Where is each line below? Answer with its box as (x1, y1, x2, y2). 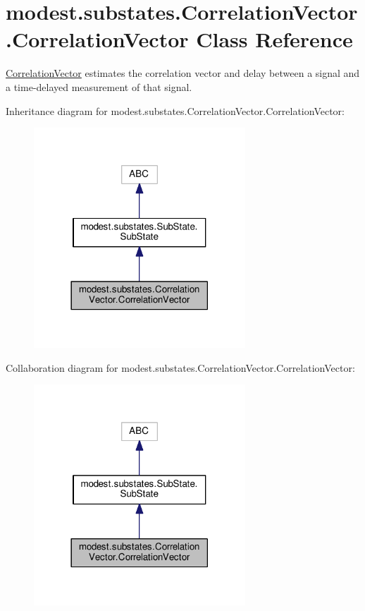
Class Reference (196, 25, 353, 54)
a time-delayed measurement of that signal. (6, 79, 192, 94)
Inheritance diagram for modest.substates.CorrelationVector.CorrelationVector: (6, 103, 345, 118)
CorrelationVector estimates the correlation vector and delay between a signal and (6, 66, 360, 80)
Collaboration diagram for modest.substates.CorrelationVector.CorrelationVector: (6, 360, 355, 375)
